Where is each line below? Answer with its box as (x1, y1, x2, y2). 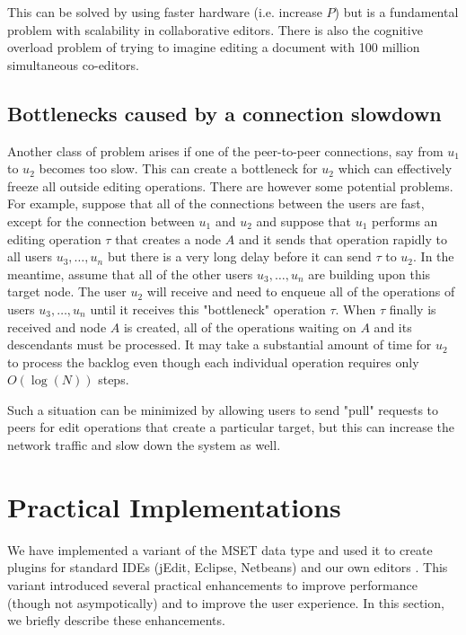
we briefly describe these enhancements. (7, 611, 225, 630)
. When (335, 299, 376, 318)
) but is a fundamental (334, 3, 459, 21)
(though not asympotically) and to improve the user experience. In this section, (7, 593, 444, 612)
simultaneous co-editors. (7, 55, 139, 74)
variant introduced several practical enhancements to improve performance (7, 575, 418, 594)
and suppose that (256, 211, 352, 230)
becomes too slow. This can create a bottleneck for (39, 159, 318, 178)
